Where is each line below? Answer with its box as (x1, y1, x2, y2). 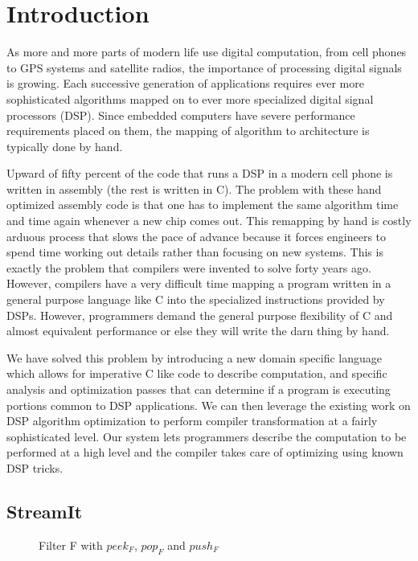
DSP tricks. (6, 459, 64, 476)
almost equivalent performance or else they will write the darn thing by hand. (6, 322, 390, 339)
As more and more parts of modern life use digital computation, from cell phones (6, 43, 407, 60)
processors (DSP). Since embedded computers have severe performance (6, 106, 355, 123)
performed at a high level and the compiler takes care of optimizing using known (6, 444, 404, 461)
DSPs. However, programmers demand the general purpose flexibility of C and (6, 306, 393, 323)
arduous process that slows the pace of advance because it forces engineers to (6, 227, 387, 244)
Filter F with (39, 536, 103, 553)
